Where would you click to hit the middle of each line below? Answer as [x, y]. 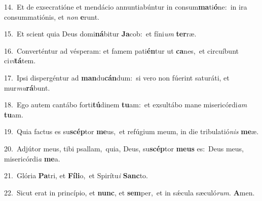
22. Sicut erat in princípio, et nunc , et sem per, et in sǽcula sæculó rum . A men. [129, 192]
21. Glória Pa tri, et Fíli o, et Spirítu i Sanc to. [76, 175]
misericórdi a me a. [32, 158]
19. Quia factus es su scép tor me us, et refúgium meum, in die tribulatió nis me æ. [132, 131]
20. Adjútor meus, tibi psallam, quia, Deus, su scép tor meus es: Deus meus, [124, 148]
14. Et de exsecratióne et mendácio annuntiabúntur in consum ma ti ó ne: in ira [126, 7]
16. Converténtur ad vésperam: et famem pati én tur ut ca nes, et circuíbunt [121, 50]
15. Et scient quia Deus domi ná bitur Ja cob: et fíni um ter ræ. [100, 34]
